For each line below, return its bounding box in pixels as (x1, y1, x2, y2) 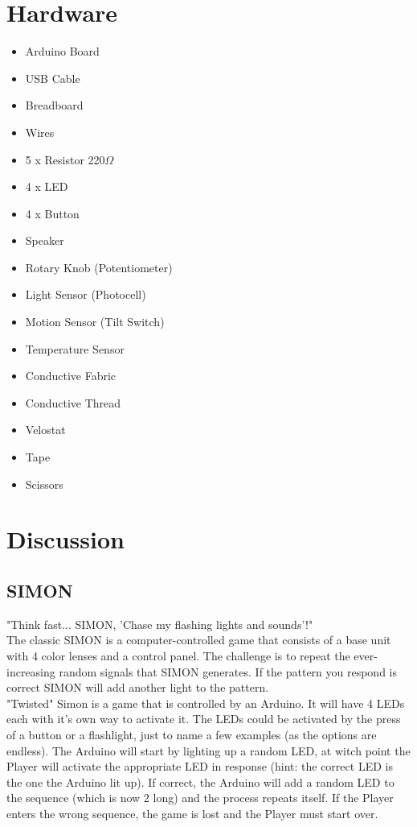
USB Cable (25, 69, 80, 86)
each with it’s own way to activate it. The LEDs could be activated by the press (6, 710, 401, 727)
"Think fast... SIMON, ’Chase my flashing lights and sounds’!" (6, 615, 313, 632)
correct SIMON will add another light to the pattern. (6, 679, 269, 696)
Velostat (25, 421, 66, 438)
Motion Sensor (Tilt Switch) (25, 313, 165, 330)
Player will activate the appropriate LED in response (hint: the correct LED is (6, 758, 393, 775)
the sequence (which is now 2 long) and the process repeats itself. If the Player (6, 789, 394, 806)
